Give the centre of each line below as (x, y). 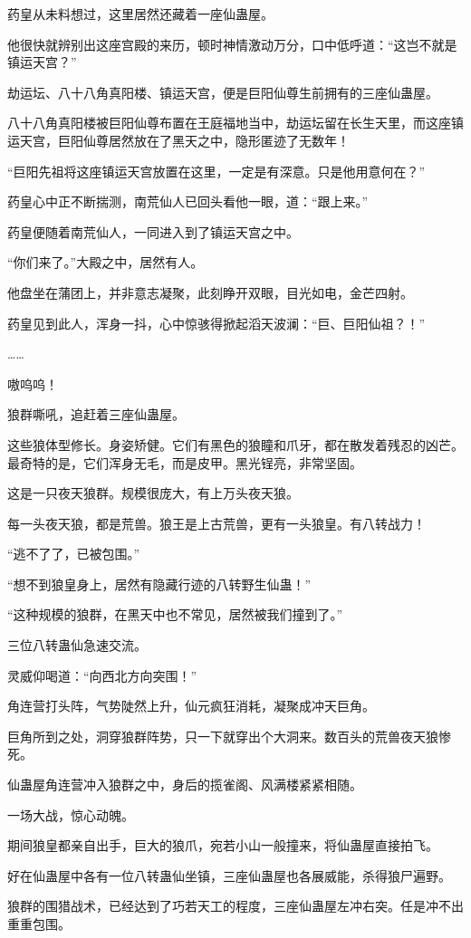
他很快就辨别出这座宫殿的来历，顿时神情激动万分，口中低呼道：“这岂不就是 (232, 44)
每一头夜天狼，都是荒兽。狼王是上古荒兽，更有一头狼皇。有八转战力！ (216, 523)
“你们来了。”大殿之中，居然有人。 (106, 262)
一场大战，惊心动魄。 (71, 814)
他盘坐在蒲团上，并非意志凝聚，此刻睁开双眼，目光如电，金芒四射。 (210, 292)
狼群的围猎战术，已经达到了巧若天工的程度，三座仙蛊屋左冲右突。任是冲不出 (235, 906)
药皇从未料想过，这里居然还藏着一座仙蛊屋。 (140, 14)
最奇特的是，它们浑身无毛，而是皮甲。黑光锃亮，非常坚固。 (185, 462)
